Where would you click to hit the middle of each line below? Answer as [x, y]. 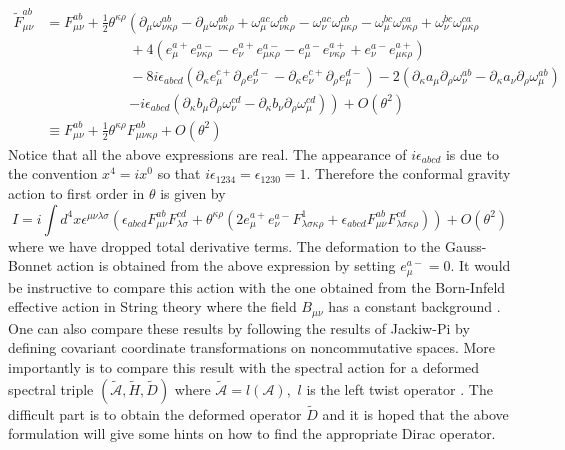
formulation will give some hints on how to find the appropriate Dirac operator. [252, 433]
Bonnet [30, 265]
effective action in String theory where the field [152, 306]
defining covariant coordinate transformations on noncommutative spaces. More [252, 347]
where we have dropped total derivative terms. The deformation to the [224, 245]
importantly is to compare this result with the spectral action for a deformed [244, 366]
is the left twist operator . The [399, 388]
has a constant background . [414, 306]
